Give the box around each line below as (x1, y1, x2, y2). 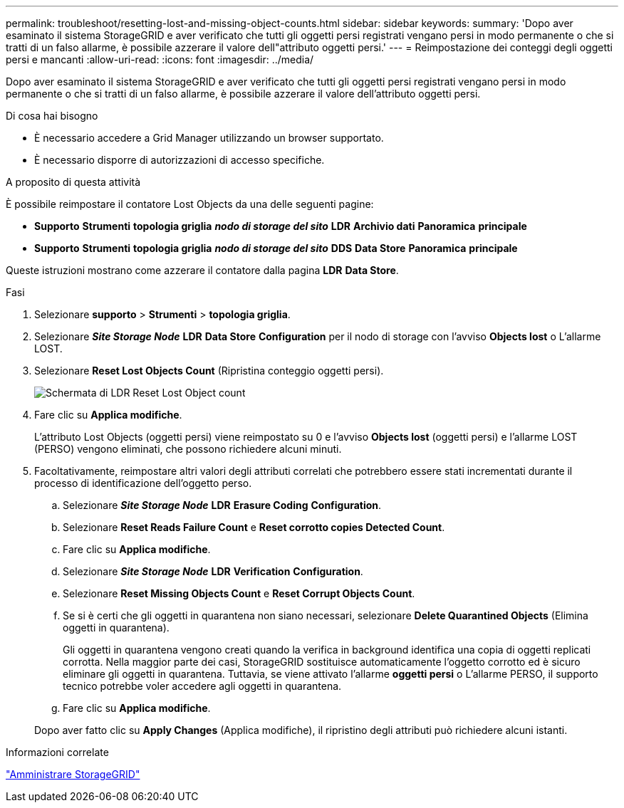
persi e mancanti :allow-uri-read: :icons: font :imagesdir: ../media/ (6, 53, 314, 65)
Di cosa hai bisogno (6, 110, 98, 122)
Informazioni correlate (6, 746, 109, 758)
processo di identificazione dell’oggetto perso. (34, 477, 252, 489)
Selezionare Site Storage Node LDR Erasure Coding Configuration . (63, 499, 382, 511)
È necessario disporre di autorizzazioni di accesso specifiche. (34, 154, 325, 166)
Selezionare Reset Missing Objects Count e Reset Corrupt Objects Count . (63, 587, 415, 599)
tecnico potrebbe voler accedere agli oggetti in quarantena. (63, 680, 342, 692)
